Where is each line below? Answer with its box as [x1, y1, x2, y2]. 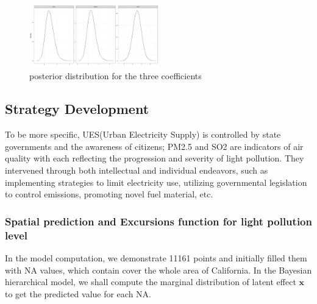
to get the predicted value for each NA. [5, 287, 152, 300]
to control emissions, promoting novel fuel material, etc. [5, 188, 213, 200]
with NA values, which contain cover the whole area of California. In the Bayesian [5, 263, 312, 276]
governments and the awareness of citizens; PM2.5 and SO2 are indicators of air [5, 140, 304, 152]
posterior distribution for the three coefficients [29, 69, 202, 82]
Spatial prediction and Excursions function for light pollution [5, 213, 312, 228]
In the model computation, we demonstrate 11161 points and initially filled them [5, 251, 307, 264]
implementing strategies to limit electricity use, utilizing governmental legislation [5, 175, 307, 188]
